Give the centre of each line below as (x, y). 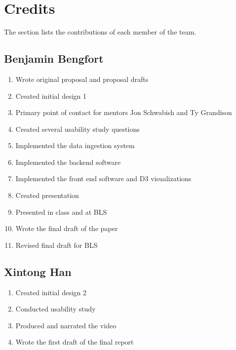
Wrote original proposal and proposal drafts (82, 79)
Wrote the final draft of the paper (67, 228)
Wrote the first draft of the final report (75, 342)
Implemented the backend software (68, 162)
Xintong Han (38, 271)
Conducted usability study (56, 309)
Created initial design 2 (51, 292)
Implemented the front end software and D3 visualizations (103, 178)
